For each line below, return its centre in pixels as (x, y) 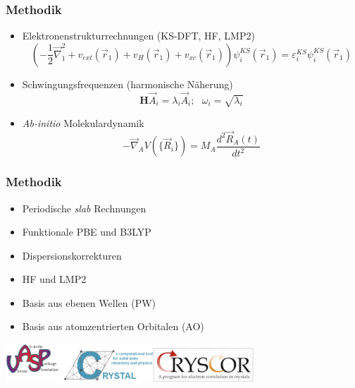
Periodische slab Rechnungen (84, 208)
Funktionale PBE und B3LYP (87, 232)
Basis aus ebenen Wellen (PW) (89, 302)
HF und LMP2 (54, 279)
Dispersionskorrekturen (72, 255)
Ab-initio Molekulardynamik (83, 123)
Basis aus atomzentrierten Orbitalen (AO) (113, 326)
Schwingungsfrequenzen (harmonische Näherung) (127, 84)
